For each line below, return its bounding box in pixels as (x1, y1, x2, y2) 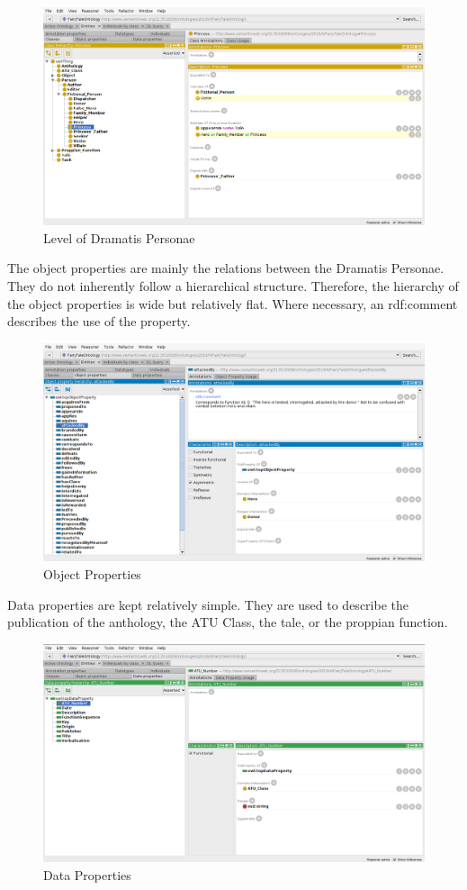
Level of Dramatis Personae (43, 228, 195, 247)
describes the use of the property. (7, 312, 191, 331)
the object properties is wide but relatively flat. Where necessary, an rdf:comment (7, 294, 458, 313)
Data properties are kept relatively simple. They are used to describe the (7, 595, 409, 613)
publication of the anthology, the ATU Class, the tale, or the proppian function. (7, 613, 448, 631)
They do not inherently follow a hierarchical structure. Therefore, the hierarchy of (7, 277, 459, 295)
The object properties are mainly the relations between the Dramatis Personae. (7, 259, 445, 277)
